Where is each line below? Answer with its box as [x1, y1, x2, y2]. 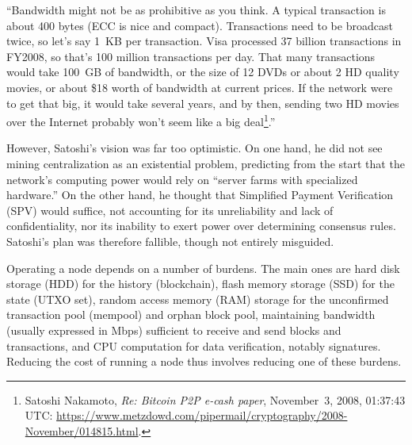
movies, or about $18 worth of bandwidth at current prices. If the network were [6, 79, 393, 95]
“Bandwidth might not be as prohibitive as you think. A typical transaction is [6, 2, 386, 17]
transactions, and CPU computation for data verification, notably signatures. [6, 337, 381, 354]
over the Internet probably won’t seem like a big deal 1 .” [6, 111, 276, 129]
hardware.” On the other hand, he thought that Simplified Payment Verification [6, 186, 394, 203]
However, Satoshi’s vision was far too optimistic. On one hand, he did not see [6, 140, 383, 156]
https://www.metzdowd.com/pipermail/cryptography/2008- [56, 407, 348, 424]
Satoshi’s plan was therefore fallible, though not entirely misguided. [6, 232, 334, 249]
